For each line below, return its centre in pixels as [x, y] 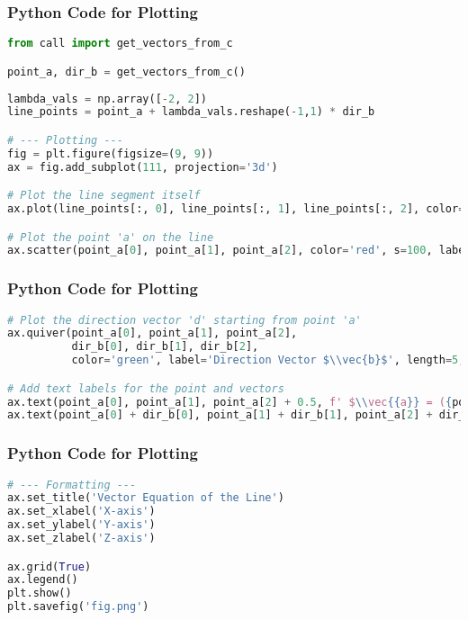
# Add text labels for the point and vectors [146, 388]
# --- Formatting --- [72, 485]
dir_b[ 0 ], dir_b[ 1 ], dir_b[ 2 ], [165, 347]
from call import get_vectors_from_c [120, 44]
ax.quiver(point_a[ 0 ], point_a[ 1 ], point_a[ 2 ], [153, 333]
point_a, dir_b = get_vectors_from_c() [126, 72]
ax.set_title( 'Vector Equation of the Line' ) [146, 498]
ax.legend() [43, 580]
